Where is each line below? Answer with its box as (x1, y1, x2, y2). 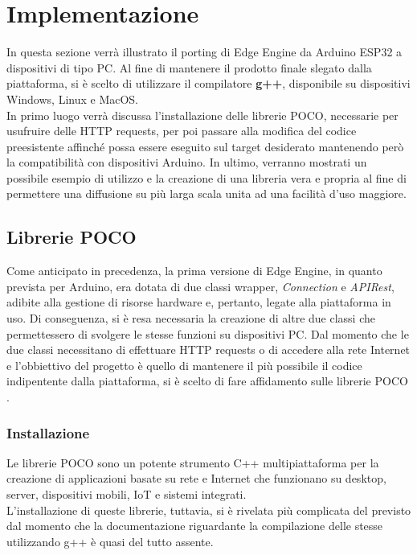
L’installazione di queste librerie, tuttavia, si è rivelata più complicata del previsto (6, 501, 411, 518)
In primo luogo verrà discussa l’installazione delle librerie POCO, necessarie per (6, 106, 399, 123)
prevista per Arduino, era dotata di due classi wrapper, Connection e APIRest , (6, 277, 395, 294)
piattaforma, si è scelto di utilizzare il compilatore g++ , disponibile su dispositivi (6, 75, 411, 92)
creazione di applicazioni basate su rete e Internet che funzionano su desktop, (6, 470, 386, 487)
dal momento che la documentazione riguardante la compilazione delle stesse (6, 517, 383, 534)
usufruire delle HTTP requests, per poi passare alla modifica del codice (6, 122, 357, 139)
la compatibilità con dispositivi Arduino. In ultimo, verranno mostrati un (6, 154, 367, 171)
